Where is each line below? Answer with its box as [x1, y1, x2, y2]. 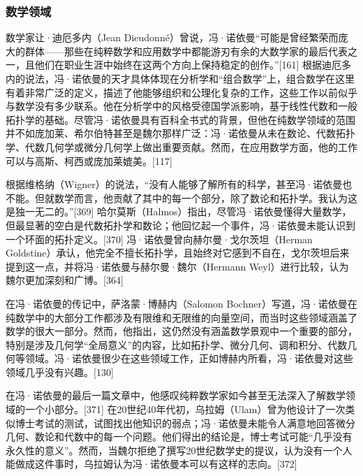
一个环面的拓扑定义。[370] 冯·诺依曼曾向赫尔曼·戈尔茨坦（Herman [6, 231, 313, 246]
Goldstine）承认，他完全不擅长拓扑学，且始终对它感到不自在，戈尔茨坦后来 [6, 245, 350, 260]
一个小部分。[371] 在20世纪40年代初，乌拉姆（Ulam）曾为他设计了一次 [24, 402, 346, 417]
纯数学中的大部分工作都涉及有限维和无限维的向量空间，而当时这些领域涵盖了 [6, 310, 357, 324]
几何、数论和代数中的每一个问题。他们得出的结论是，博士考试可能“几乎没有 [6, 429, 353, 444]
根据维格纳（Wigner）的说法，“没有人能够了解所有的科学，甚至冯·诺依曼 [6, 177, 343, 192]
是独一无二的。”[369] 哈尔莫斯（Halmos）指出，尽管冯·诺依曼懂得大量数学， [6, 204, 352, 219]
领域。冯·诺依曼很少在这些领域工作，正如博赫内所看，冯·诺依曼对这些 [24, 351, 353, 366]
